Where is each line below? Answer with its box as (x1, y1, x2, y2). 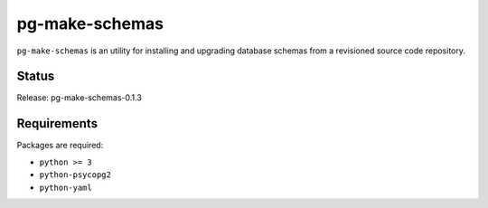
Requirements (16, 116, 99, 131)
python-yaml (39, 182, 92, 193)
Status (16, 69, 55, 84)
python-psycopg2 (39, 170, 112, 180)
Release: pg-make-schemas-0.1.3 (16, 92, 142, 103)
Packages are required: (16, 140, 104, 151)
